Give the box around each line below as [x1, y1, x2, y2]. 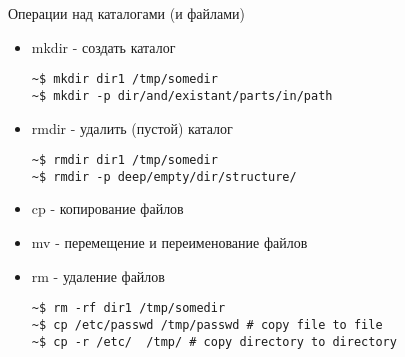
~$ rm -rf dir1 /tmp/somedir [31, 301, 226, 316]
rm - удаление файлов [31, 265, 165, 286]
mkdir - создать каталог [31, 36, 176, 57]
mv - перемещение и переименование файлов [31, 232, 308, 252]
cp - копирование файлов [31, 198, 184, 219]
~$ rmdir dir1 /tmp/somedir [31, 153, 218, 168]
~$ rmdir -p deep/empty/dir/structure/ [31, 169, 297, 184]
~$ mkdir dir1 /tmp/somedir [31, 72, 218, 87]
